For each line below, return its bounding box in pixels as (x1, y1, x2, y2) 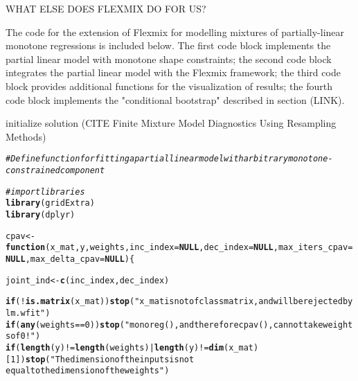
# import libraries (6, 186, 85, 197)
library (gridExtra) (6, 198, 95, 209)
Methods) (6, 129, 46, 143)
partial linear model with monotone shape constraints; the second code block (6, 51, 332, 66)
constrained (6, 166, 60, 175)
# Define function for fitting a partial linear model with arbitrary (6, 154, 289, 164)
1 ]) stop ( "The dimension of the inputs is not (10, 354, 195, 364)
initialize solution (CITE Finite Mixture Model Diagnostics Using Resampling (6, 116, 337, 130)
